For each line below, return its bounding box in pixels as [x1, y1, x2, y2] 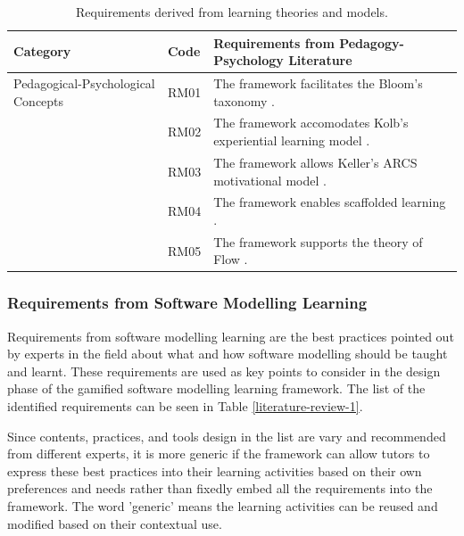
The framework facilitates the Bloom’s [213, 74, 423, 93]
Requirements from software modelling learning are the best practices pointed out [7, 326, 454, 345]
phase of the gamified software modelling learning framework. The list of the [7, 379, 426, 398]
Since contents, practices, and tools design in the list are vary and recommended [7, 426, 446, 445]
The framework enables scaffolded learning [213, 193, 446, 211]
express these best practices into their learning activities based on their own [7, 461, 422, 480]
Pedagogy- [339, 33, 404, 52]
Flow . [213, 250, 248, 268]
